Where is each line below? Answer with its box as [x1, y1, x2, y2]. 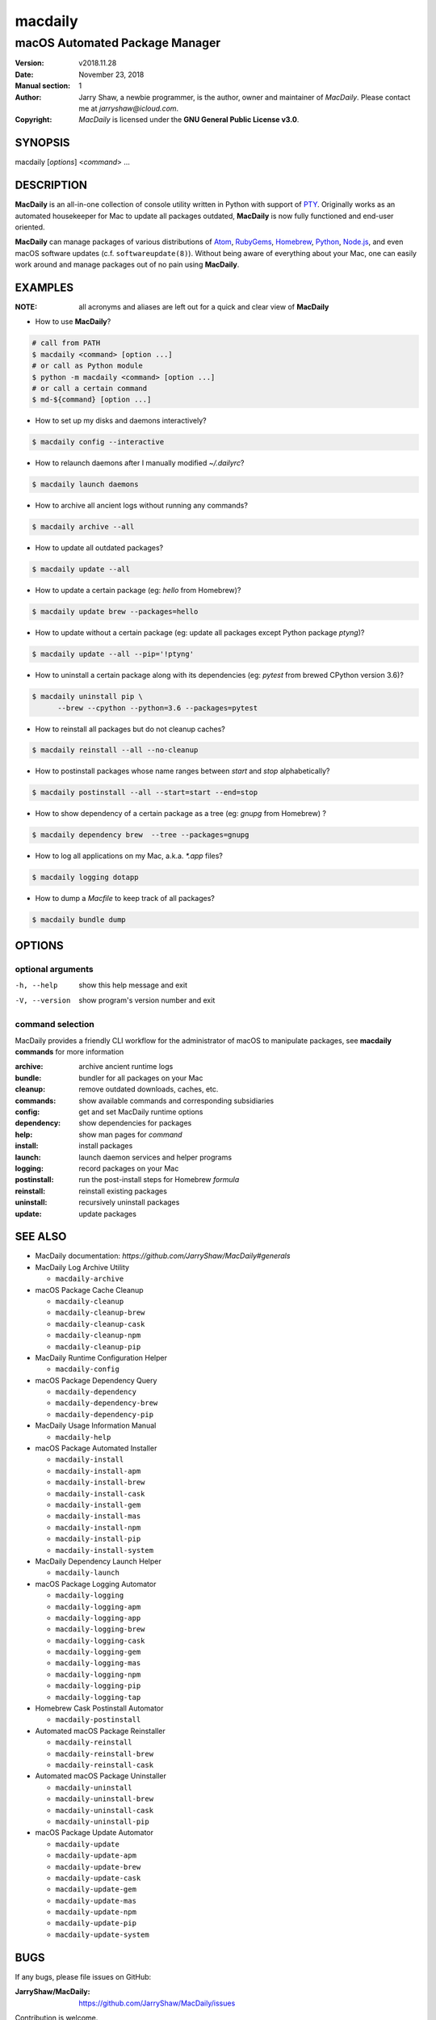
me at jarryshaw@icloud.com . [78, 103, 179, 113]
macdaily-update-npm [55, 1908, 137, 1917]
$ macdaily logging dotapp [31, 873, 139, 882]
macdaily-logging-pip [55, 1681, 141, 1690]
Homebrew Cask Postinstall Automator [35, 1703, 164, 1713]
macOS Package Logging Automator [35, 1579, 157, 1589]
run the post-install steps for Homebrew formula [78, 1175, 240, 1185]
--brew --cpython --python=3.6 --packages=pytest [57, 703, 258, 713]
